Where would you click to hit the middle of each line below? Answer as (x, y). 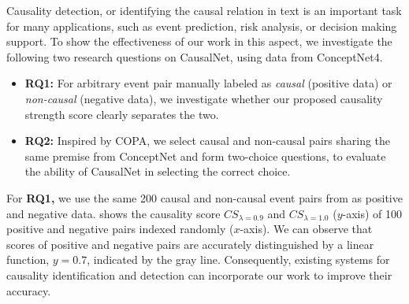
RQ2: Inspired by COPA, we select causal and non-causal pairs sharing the (208, 141)
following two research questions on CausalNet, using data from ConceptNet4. (195, 56)
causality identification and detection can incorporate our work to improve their (199, 274)
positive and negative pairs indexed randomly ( (120, 229)
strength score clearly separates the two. (122, 114)
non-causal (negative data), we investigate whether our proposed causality (204, 98)
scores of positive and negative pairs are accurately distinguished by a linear (190, 244)
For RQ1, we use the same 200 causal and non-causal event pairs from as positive (204, 197)
